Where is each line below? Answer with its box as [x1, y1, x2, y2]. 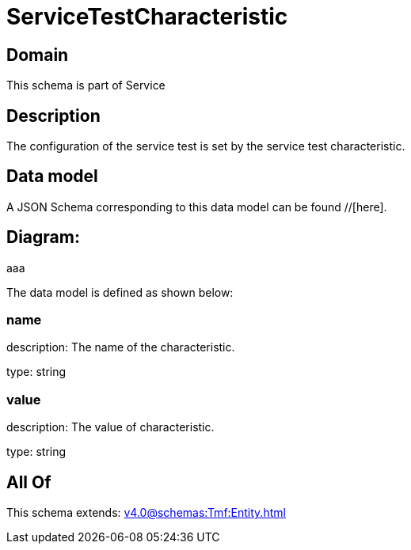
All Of [6, 472, 51, 492]
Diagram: [6, 227, 80, 248]
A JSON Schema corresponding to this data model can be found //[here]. [6, 199, 387, 214]
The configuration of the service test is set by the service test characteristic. [6, 139, 405, 154]
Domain [6, 44, 69, 65]
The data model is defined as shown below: [6, 285, 234, 299]
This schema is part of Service [6, 78, 166, 93]
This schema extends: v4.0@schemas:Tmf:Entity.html [6, 506, 286, 520]
